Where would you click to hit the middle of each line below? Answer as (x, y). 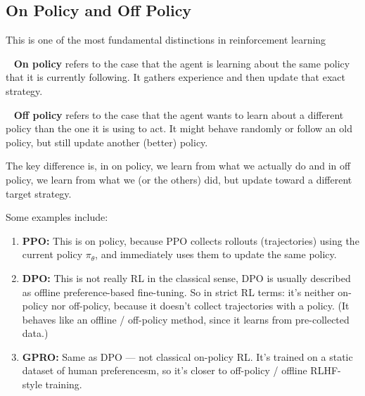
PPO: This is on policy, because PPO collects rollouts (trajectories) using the (191, 240)
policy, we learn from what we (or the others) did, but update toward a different (179, 179)
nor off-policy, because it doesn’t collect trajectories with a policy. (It (200, 306)
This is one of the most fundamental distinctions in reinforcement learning (166, 40)
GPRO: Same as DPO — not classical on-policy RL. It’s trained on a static (187, 356)
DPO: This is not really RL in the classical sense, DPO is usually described (186, 277)
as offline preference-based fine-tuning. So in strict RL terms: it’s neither (178, 292)
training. (64, 384)
